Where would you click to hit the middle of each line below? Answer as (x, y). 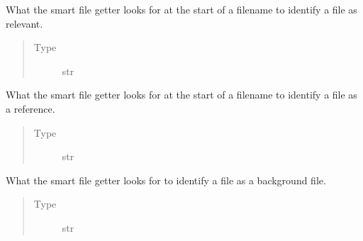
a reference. (30, 108)
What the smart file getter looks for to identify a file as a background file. (166, 180)
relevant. (24, 23)
